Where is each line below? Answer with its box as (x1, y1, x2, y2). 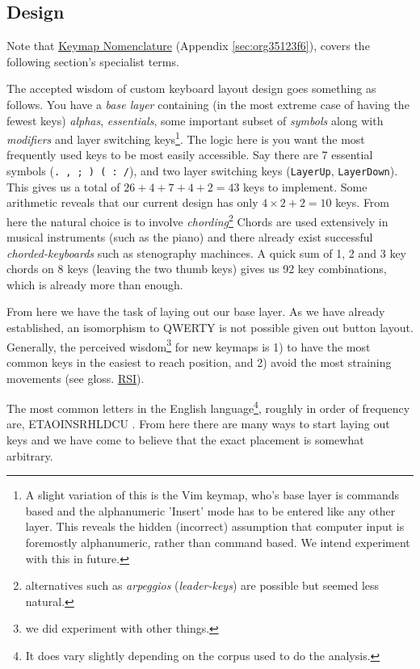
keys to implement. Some (243, 178, 367, 195)
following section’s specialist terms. (6, 53, 179, 69)
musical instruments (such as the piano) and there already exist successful (6, 229, 373, 246)
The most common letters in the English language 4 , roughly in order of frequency (6, 398, 410, 416)
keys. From (335, 194, 390, 211)
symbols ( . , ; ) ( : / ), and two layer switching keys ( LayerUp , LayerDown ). (6, 162, 398, 179)
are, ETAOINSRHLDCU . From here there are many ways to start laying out (6, 415, 390, 432)
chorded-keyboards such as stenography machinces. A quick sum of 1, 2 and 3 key (6, 244, 407, 261)
